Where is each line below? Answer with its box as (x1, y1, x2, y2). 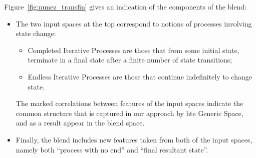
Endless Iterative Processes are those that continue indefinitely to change (28, 71, 252, 81)
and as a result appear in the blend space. (16, 117, 145, 128)
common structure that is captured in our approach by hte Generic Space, (16, 107, 243, 118)
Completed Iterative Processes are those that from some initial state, (28, 44, 239, 55)
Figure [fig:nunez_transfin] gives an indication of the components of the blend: (4, 1, 246, 11)
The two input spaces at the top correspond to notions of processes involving (16, 18, 252, 28)
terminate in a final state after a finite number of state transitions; (28, 54, 232, 65)
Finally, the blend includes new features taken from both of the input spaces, (16, 134, 252, 144)
